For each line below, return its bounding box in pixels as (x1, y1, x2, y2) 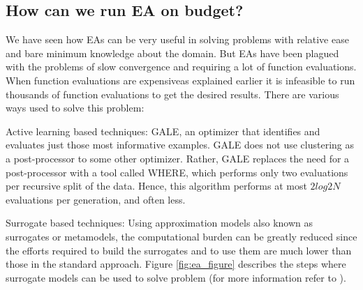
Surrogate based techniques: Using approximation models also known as (6, 215, 313, 230)
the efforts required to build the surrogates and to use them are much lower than (6, 243, 352, 257)
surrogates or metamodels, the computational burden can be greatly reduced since (6, 229, 357, 243)
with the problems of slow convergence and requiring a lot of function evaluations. (6, 59, 357, 74)
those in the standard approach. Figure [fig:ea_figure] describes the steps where (6, 257, 346, 271)
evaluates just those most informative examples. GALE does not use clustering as (6, 137, 354, 152)
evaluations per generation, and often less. (6, 192, 186, 206)
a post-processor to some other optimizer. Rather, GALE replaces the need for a (6, 151, 350, 165)
